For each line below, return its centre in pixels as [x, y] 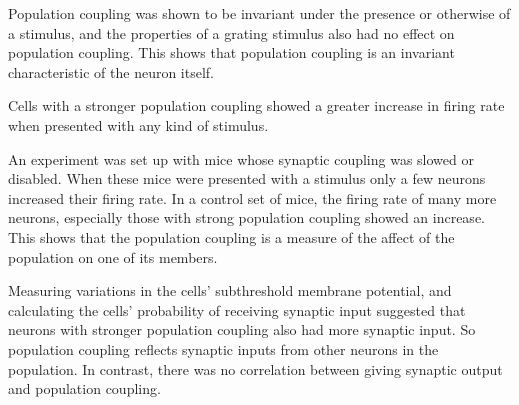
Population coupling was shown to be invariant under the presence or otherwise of [259, 13]
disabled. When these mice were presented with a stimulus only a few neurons [247, 178]
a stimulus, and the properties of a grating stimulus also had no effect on [231, 32]
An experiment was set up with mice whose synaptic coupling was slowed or [241, 158]
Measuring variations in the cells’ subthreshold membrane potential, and [230, 290]
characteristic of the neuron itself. [111, 71]
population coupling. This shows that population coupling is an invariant [231, 52]
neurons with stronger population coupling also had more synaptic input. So [242, 329]
